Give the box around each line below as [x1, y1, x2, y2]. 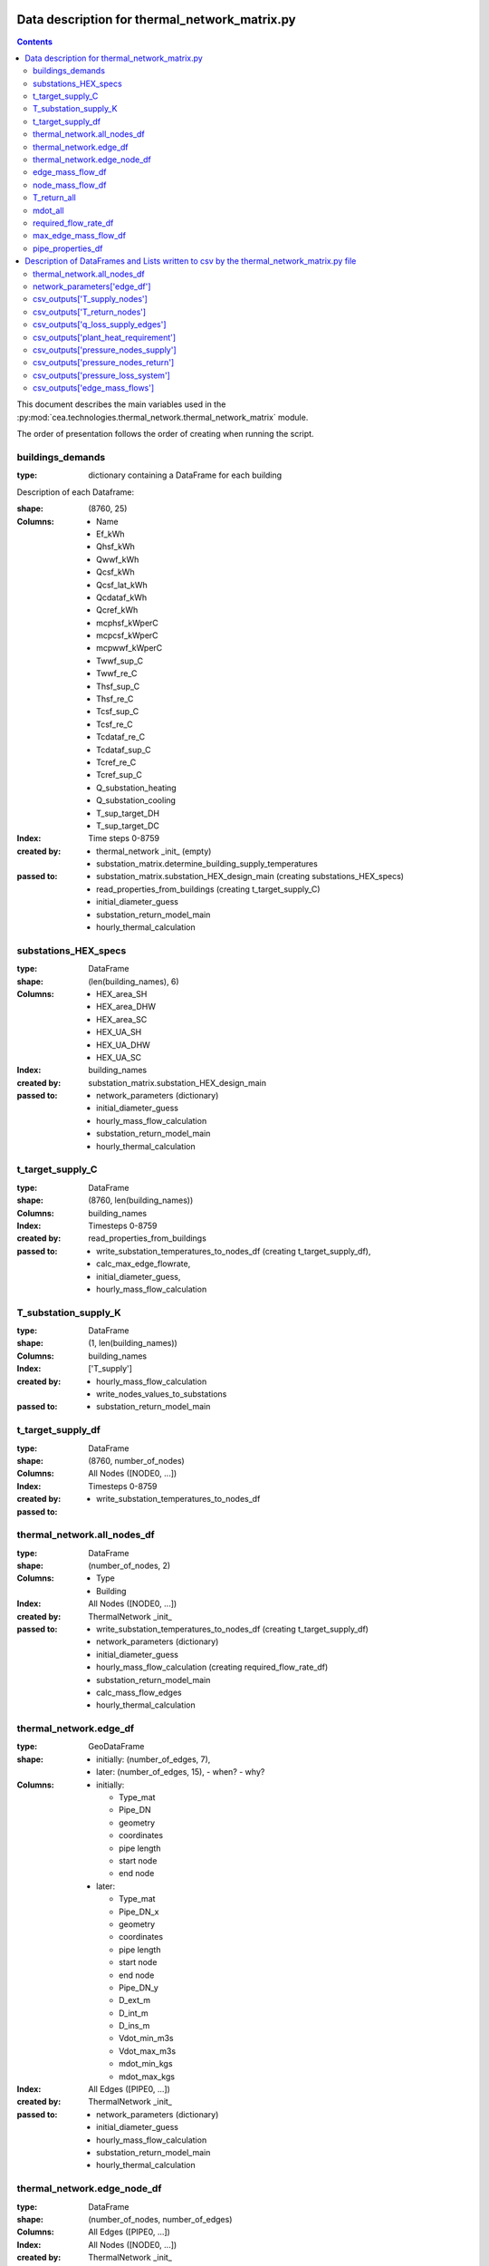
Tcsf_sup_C [96, 706, 139, 717]
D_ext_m [119, 1995, 151, 2006]
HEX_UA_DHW [96, 1039, 151, 1051]
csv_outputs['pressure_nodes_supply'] [33, 344, 177, 355]
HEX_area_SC [96, 1013, 148, 1024]
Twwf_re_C [96, 668, 138, 679]
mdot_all [33, 205, 64, 216]
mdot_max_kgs [119, 2071, 176, 2082]
